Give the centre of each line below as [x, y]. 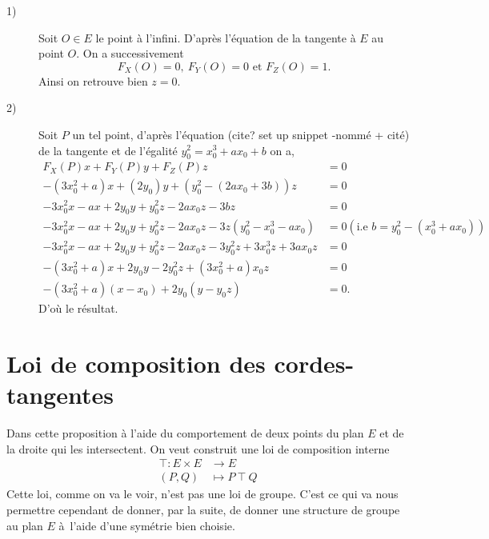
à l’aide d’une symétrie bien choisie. [147, 525]
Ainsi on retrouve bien [93, 80]
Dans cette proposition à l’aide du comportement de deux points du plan [185, 433]
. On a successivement [130, 53]
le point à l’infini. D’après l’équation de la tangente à [226, 37]
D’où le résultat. [78, 308]
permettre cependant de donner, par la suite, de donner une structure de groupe [203, 510]
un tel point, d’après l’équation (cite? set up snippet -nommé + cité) [241, 134]
